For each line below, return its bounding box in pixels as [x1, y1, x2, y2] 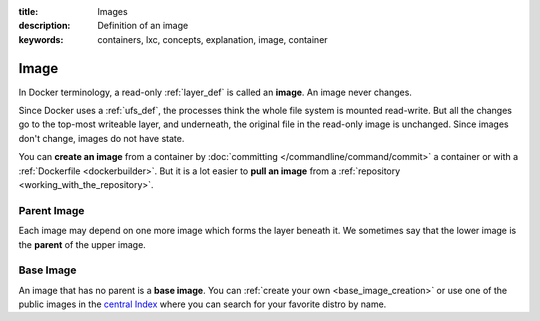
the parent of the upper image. [18, 238, 147, 250]
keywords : [18, 33, 64, 45]
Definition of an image [97, 20, 189, 32]
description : [18, 20, 71, 32]
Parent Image [18, 203, 85, 217]
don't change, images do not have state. [18, 132, 185, 144]
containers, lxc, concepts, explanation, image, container [97, 33, 329, 45]
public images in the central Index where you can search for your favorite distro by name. [18, 298, 387, 310]
